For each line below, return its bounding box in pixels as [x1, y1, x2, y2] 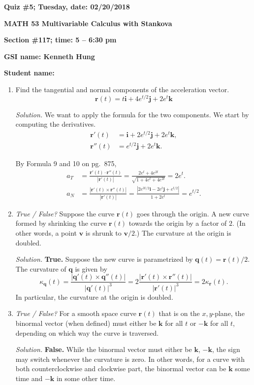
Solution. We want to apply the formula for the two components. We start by [15, 109, 249, 119]
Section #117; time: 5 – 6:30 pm [4, 35, 117, 45]
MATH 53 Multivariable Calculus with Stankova [4, 18, 172, 28]
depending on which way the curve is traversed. [15, 327, 159, 338]
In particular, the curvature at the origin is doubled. [15, 291, 173, 302]
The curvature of [15, 263, 66, 274]
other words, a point [15, 228, 77, 238]
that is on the [159, 308, 200, 318]
